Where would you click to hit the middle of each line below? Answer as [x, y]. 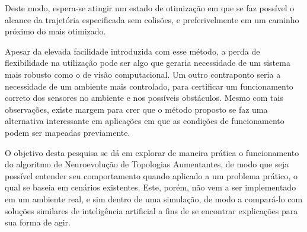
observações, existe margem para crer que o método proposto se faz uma [136, 109]
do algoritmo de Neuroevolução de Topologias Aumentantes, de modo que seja [147, 164]
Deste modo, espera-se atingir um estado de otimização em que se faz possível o [150, 8]
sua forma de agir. [38, 222]
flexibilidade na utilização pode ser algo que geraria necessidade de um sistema [148, 63]
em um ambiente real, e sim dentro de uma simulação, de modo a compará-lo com [154, 198]
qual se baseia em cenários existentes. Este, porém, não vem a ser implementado [151, 187]
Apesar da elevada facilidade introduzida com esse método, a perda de [132, 51]
